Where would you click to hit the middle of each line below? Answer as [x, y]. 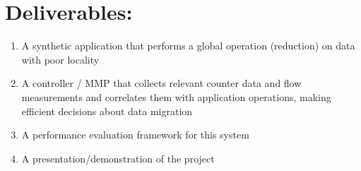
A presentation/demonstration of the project [118, 158]
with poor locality [60, 59]
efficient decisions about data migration [107, 111]
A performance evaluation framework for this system [135, 135]
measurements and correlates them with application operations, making [176, 96]
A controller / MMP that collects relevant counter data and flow [161, 83]
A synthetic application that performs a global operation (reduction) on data [188, 46]
